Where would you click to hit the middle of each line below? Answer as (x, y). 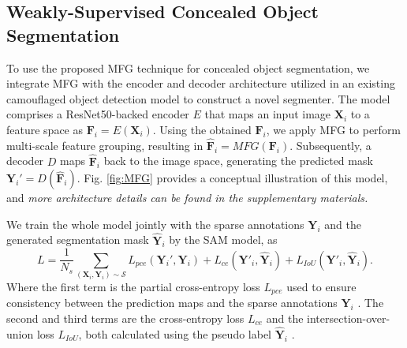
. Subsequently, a (330, 145)
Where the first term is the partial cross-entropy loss (133, 286)
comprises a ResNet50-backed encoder (98, 114)
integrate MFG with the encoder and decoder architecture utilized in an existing (201, 83)
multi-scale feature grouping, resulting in (105, 145)
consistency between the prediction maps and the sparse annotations (172, 303)
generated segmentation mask (78, 239)
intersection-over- (349, 318)
